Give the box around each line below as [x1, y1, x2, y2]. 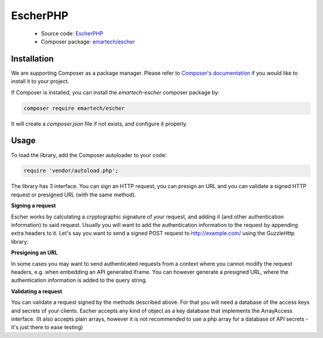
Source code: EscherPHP [41, 30, 103, 37]
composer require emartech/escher [23, 105, 125, 112]
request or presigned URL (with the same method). [11, 191, 136, 198]
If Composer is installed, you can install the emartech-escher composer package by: [11, 88, 220, 96]
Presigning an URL [11, 249, 58, 256]
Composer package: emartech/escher [41, 38, 135, 45]
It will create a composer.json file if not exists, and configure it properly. [11, 120, 188, 127]
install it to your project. [11, 78, 69, 85]
